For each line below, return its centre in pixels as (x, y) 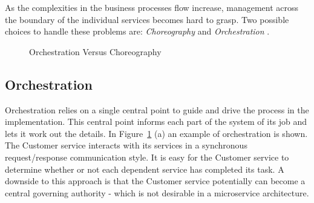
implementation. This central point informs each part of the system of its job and (156, 121)
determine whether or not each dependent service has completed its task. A (145, 169)
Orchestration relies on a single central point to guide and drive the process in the (157, 109)
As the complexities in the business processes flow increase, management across (152, 7)
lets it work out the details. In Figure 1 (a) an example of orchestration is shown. (156, 133)
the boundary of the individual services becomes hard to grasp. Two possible (147, 19)
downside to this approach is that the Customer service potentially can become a (155, 181)
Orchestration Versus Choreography (95, 51)
